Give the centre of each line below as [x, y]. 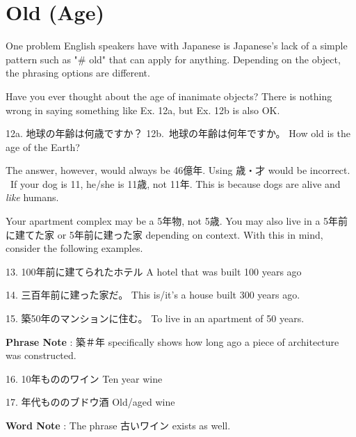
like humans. [32, 197]
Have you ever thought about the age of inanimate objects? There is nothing [169, 96]
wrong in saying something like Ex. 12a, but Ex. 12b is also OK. [143, 110]
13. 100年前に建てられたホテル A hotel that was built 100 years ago [154, 271]
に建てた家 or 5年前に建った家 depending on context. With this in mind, [164, 234]
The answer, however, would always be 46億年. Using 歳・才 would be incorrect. [178, 170]
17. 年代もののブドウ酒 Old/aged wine [90, 402]
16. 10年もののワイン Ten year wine [84, 378]
